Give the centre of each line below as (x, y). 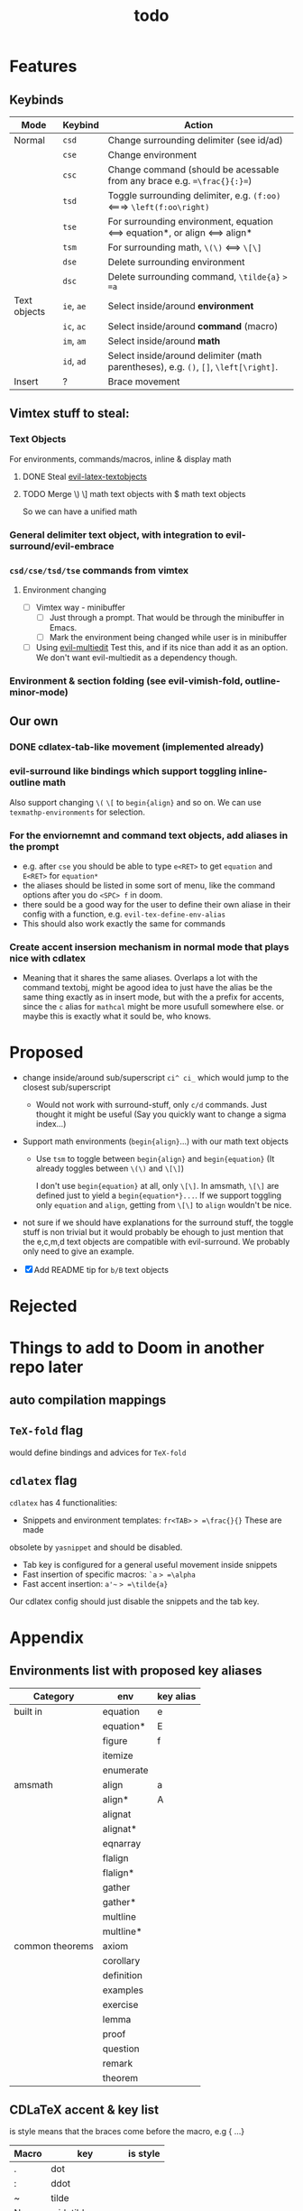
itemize (118, 1755)
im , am (74, 341)
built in (28, 1711)
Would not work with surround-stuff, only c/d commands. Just (151, 1105)
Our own (34, 721)
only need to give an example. (78, 1251)
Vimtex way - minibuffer (81, 607)
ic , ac (74, 326)
